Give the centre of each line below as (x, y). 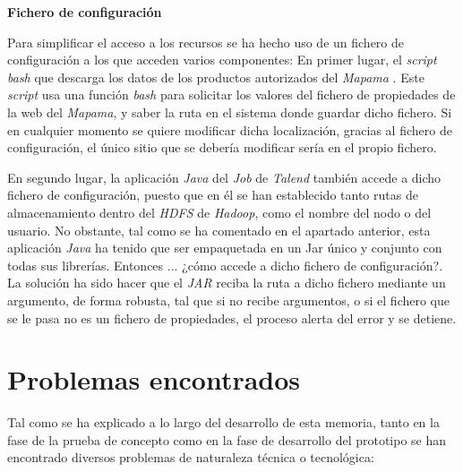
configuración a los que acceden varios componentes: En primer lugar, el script (222, 60)
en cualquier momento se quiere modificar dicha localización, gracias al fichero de (230, 129)
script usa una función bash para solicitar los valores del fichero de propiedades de (231, 94)
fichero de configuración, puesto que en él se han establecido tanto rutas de (213, 195)
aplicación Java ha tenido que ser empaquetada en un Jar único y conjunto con (225, 248)
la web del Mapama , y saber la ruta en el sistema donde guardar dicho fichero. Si (230, 112)
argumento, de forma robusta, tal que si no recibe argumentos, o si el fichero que (229, 300)
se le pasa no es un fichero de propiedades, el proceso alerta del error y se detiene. (232, 318)
